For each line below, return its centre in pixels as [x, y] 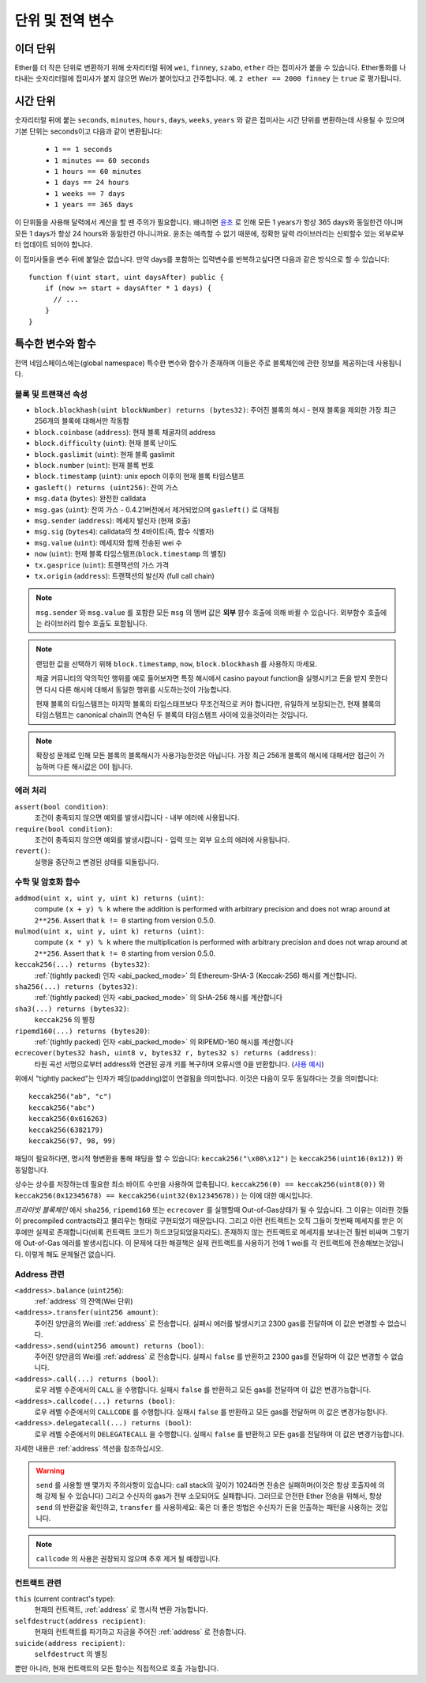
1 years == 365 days [94, 205]
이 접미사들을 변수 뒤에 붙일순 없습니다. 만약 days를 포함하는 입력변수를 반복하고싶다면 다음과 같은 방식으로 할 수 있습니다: [202, 259]
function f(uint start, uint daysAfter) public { [127, 277]
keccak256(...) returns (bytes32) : [82, 964]
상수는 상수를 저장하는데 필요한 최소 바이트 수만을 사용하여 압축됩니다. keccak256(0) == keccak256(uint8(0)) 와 [200, 1184]
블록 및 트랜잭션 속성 [51, 394]
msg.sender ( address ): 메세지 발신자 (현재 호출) [112, 520]
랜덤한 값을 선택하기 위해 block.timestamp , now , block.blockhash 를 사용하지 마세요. [177, 663]
